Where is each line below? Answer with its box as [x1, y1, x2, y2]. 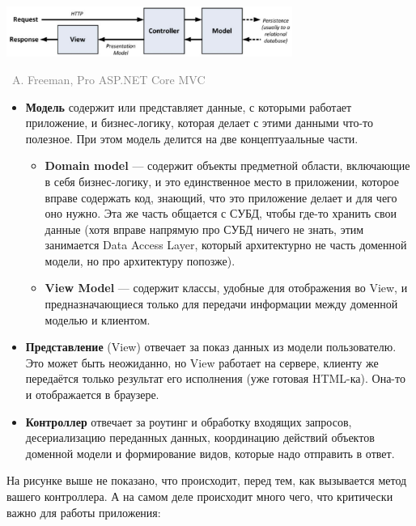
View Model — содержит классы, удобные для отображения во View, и [45, 279, 408, 296]
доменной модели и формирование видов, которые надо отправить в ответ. [25, 444, 395, 461]
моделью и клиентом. [45, 311, 151, 328]
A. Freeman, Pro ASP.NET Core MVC [11, 70, 206, 87]
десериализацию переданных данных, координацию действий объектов [25, 429, 375, 446]
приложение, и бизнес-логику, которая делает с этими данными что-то [25, 114, 373, 131]
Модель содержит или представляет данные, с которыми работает [25, 98, 352, 115]
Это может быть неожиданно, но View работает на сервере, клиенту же [25, 354, 379, 371]
